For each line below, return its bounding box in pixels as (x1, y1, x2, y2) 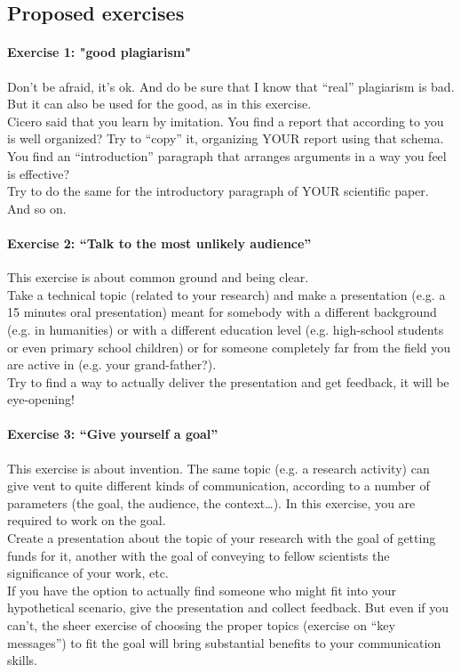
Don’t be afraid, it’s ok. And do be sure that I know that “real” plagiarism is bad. (7, 77, 455, 95)
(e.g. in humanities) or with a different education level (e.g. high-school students (7, 320, 444, 338)
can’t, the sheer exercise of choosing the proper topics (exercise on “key (7, 616, 395, 635)
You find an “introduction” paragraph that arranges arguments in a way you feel (7, 146, 447, 165)
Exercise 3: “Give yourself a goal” (7, 425, 219, 443)
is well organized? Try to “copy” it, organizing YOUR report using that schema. (7, 129, 444, 148)
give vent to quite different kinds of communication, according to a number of (7, 476, 430, 495)
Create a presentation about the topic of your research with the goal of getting (7, 529, 436, 547)
